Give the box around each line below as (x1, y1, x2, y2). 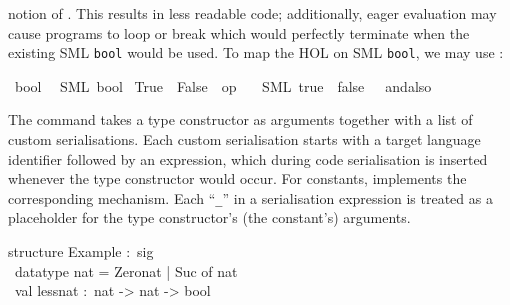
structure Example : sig (8, 241, 154, 262)
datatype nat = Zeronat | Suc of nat (14, 260, 238, 281)
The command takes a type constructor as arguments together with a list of (8, 109, 473, 130)
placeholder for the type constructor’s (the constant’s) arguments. (8, 207, 411, 228)
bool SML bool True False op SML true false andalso (14, 75, 432, 96)
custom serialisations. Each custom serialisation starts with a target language (8, 129, 481, 150)
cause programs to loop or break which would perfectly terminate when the (8, 22, 470, 43)
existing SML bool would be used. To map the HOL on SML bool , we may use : (8, 42, 504, 63)
